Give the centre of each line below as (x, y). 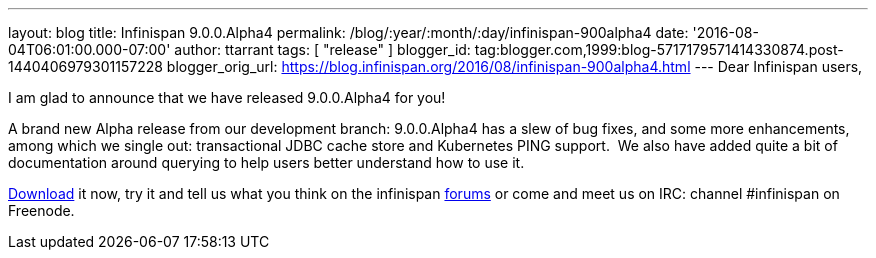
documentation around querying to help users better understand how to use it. (266, 162)
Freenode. (41, 210)
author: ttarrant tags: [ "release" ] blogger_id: (322, 49)
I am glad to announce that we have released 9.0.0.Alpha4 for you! (227, 97)
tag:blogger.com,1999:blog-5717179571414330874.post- (659, 49)
